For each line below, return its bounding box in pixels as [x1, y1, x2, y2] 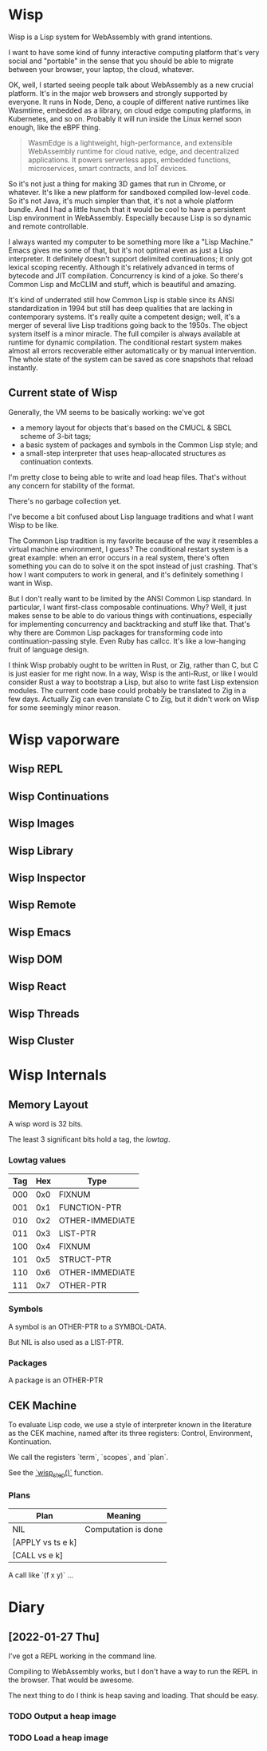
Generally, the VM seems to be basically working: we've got [8, 407, 205, 417]
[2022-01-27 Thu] [8, 1629, 100, 1644]
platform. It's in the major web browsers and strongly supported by [8, 88, 229, 98]
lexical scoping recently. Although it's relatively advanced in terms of [8, 262, 235, 272]
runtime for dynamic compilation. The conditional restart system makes [8, 337, 242, 347]
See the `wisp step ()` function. [8, 1467, 104, 1479]
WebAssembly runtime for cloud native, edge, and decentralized [27, 146, 239, 156]
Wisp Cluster [8, 1034, 75, 1048]
